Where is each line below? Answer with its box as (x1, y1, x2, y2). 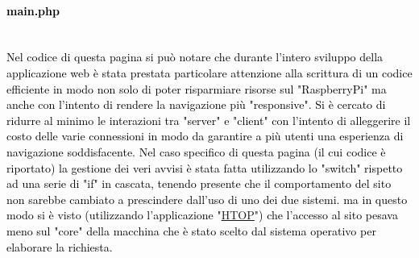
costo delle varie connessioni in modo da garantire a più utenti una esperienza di (6, 127, 404, 144)
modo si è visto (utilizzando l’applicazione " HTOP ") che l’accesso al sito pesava (6, 206, 398, 223)
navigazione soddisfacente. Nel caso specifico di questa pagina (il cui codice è (6, 143, 386, 160)
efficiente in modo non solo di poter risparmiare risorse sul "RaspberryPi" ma (6, 80, 387, 97)
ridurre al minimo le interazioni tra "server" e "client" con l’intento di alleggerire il (6, 111, 411, 128)
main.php (6, 2, 60, 19)
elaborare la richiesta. (6, 238, 113, 255)
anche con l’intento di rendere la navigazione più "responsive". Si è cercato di (6, 96, 386, 113)
